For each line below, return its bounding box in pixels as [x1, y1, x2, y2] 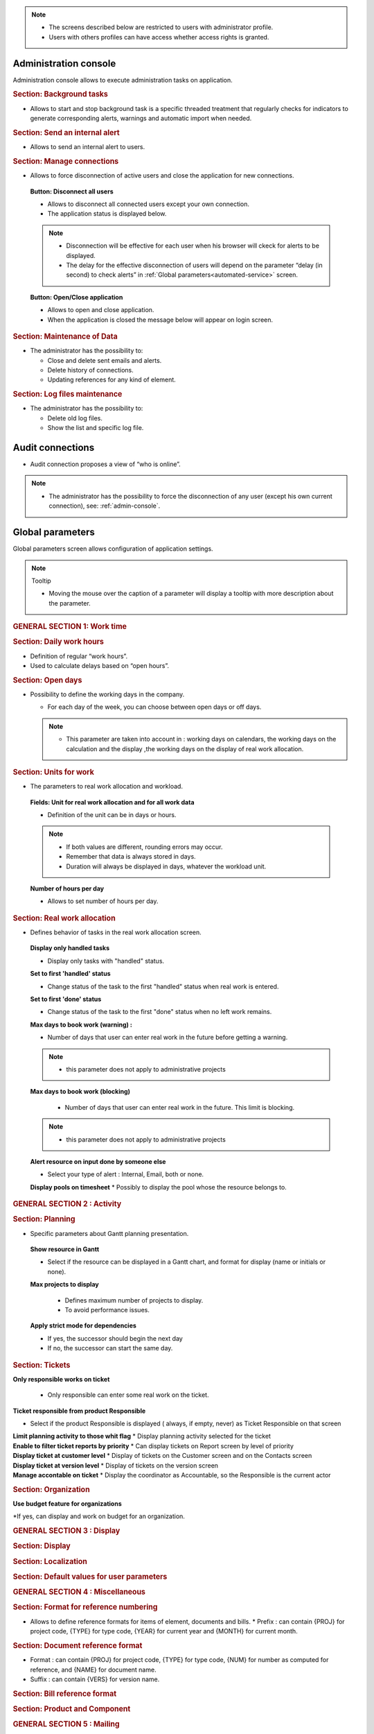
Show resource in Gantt [30, 1245, 100, 1253]
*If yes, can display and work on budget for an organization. [12, 1512, 185, 1520]
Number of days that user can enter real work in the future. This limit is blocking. [64, 1103, 295, 1111]
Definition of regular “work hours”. [30, 652, 128, 660]
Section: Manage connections [12, 156, 119, 166]
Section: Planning [12, 1214, 75, 1224]
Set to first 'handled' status [30, 970, 111, 978]
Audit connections [12, 441, 95, 454]
